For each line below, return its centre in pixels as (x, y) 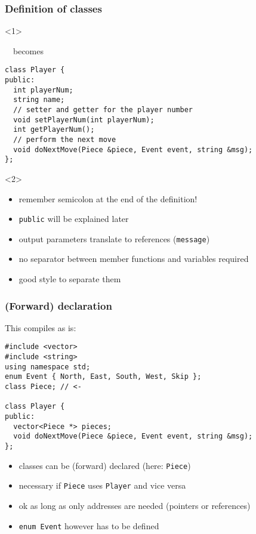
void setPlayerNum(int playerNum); (84, 120)
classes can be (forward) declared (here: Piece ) (105, 465)
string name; (39, 100)
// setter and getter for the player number (103, 110)
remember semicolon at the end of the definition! (108, 198)
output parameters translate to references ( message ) (114, 238)
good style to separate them (70, 279)
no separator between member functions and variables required (134, 259)
